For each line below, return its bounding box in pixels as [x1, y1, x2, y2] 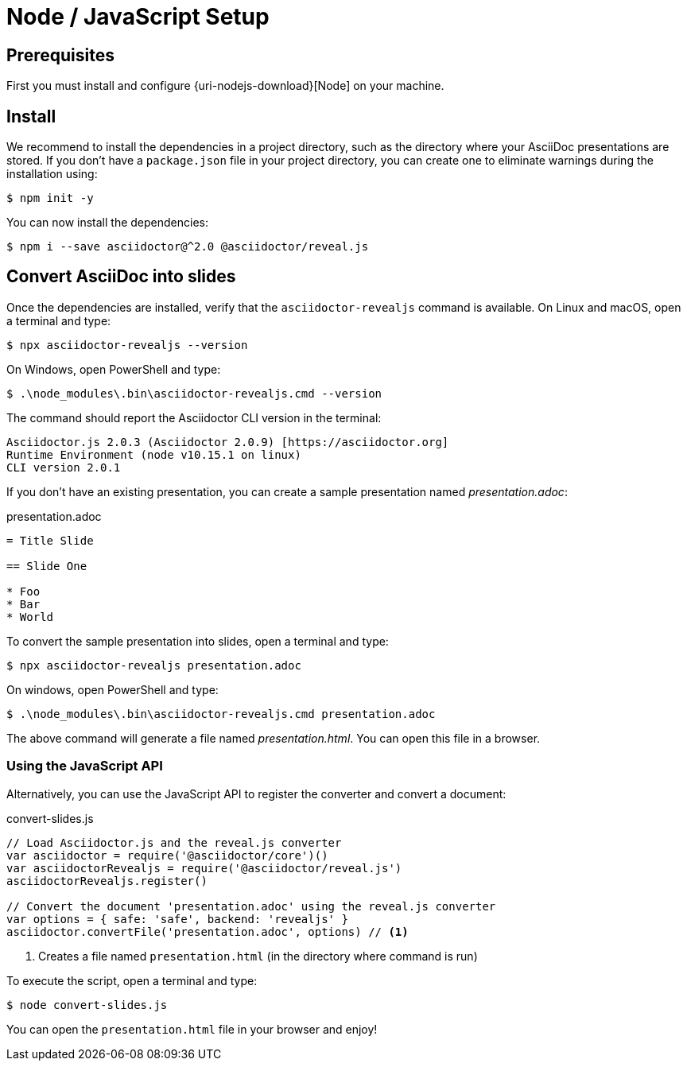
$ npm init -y [6, 192, 94, 205]
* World [6, 610, 54, 623]
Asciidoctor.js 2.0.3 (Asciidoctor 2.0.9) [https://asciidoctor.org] [6, 435, 449, 448]
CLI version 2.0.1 [6, 460, 121, 474]
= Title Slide [6, 533, 94, 547]
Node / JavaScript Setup [6, 3, 270, 30]
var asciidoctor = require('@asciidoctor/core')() [6, 848, 328, 862]
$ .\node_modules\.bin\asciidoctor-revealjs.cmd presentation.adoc [6, 707, 436, 720]
